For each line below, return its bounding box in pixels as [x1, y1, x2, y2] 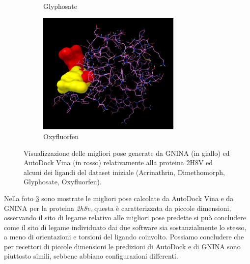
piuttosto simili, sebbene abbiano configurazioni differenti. [4, 251, 178, 261]
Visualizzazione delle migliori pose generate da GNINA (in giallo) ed [24, 147, 230, 158]
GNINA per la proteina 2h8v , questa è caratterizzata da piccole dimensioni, [4, 203, 231, 213]
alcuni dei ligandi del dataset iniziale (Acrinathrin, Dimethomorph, [24, 167, 225, 177]
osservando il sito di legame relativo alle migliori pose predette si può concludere [4, 212, 246, 223]
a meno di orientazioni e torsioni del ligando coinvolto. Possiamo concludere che [4, 232, 244, 242]
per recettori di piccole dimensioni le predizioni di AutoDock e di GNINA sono [4, 241, 241, 251]
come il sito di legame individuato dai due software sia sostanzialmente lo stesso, [4, 222, 247, 232]
